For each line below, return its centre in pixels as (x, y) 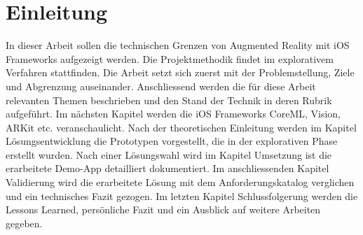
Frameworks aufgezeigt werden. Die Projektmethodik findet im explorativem (170, 58)
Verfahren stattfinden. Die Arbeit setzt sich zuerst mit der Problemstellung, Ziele (180, 72)
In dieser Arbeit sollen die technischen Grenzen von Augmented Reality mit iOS (178, 45)
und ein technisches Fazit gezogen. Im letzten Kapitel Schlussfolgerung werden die (182, 195)
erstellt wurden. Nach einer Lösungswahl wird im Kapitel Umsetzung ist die (169, 154)
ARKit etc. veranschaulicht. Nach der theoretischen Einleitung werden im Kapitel (181, 127)
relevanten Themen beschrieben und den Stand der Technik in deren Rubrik (169, 100)
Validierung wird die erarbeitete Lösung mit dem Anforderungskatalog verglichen (180, 182)
